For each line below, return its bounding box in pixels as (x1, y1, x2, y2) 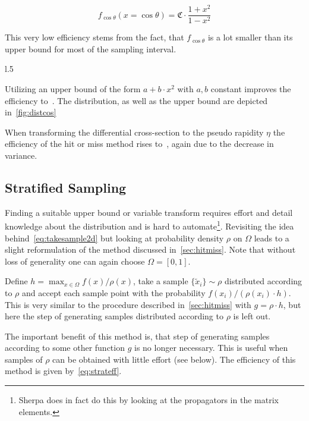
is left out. (233, 310, 271, 322)
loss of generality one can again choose (5, 255, 145, 267)
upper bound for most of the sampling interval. (5, 42, 176, 55)
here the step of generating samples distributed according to (5, 310, 223, 322)
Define (5, 275, 28, 287)
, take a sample (133, 275, 188, 287)
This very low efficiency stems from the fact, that (5, 31, 184, 43)
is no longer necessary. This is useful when (134, 341, 288, 354)
